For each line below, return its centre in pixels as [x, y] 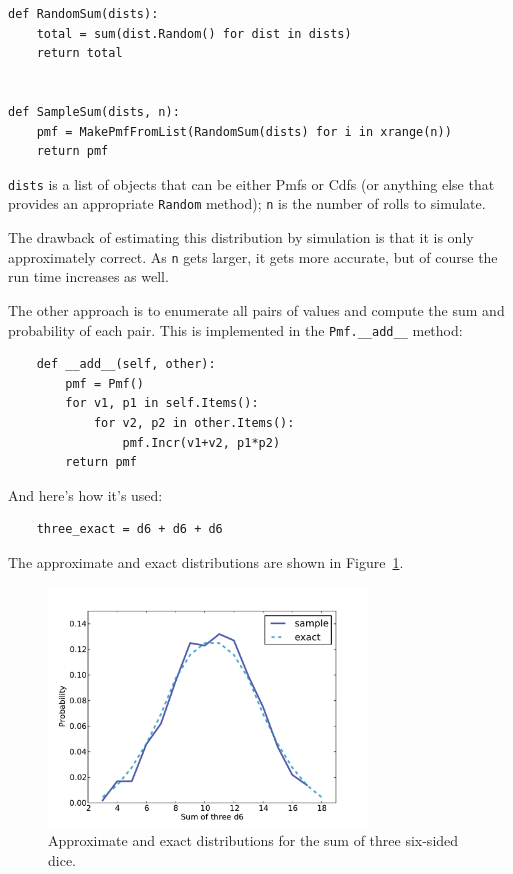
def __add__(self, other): [126, 364]
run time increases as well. [88, 276]
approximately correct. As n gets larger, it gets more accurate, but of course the [253, 256]
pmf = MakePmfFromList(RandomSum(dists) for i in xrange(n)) [244, 131]
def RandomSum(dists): [83, 14]
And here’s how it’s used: [85, 494]
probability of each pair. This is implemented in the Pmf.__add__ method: [235, 329]
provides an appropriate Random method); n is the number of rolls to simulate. [247, 203]
